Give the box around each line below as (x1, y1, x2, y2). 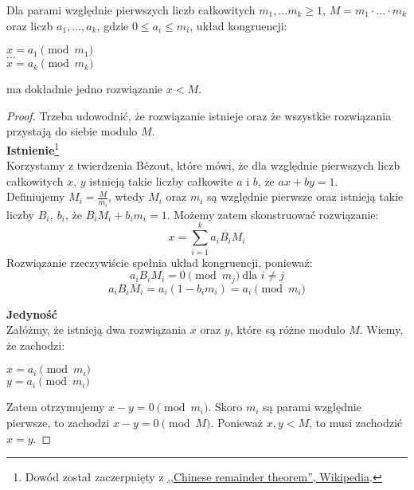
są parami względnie (263, 398, 361, 415)
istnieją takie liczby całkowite (89, 172, 233, 189)
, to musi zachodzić (309, 414, 403, 431)
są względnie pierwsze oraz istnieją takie (207, 188, 404, 205)
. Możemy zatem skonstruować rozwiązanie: (166, 206, 379, 222)
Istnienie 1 (6, 139, 60, 158)
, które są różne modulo (229, 321, 346, 338)
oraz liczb (6, 17, 53, 33)
